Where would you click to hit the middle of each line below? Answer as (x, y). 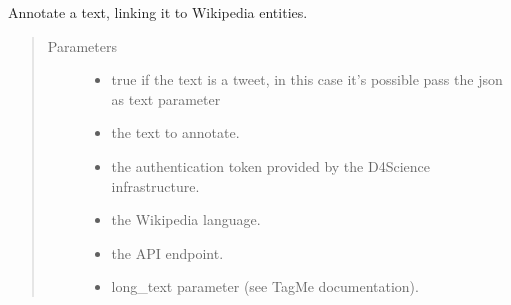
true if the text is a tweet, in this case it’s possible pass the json (307, 79)
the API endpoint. (167, 252)
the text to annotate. (175, 132)
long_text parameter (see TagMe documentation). (265, 286)
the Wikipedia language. (186, 219)
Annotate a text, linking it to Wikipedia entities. (158, 12)
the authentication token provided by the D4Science (270, 165)
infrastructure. (155, 185)
